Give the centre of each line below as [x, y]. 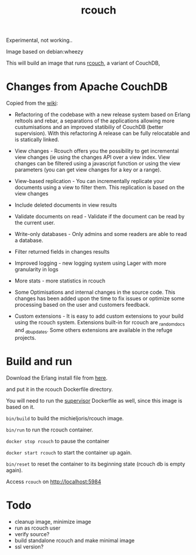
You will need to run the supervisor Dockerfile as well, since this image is [94, 400]
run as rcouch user [37, 528]
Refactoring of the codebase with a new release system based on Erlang [102, 115]
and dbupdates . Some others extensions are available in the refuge [94, 330]
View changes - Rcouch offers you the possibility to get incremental [97, 151]
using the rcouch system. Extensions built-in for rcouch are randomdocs [99, 323]
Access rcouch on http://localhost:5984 [54, 481]
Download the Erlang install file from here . [57, 378]
